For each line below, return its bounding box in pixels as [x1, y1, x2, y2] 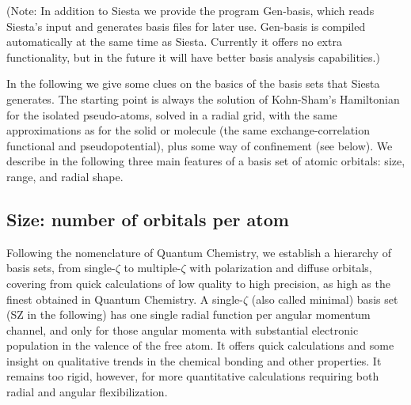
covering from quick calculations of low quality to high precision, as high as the [6, 274, 390, 291]
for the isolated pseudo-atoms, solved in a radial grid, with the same [6, 106, 337, 123]
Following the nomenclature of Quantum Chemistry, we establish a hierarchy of [6, 244, 391, 260]
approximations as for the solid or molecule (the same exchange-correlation [6, 122, 370, 138]
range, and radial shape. [6, 168, 124, 184]
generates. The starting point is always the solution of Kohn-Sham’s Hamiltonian [6, 90, 400, 107]
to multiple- [124, 259, 181, 276]
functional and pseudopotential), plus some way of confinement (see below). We [6, 137, 393, 153]
